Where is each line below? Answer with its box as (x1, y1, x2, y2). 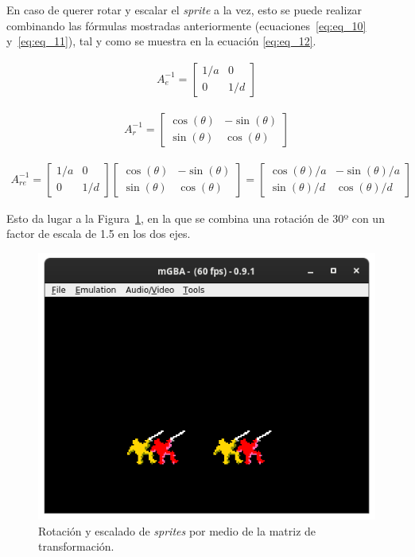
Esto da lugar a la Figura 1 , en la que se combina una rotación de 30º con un (6, 209, 385, 226)
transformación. (38, 538, 114, 555)
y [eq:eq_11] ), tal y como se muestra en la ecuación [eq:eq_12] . (6, 33, 316, 49)
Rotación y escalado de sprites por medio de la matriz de (38, 522, 316, 539)
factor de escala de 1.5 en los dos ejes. (6, 225, 191, 242)
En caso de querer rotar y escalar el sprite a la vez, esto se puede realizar (6, 2, 363, 18)
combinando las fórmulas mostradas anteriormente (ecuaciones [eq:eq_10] (6, 17, 367, 33)
